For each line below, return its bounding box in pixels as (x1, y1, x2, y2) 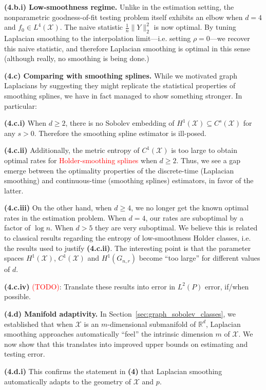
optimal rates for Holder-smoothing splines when (4, 154, 157, 165)
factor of (4, 222, 31, 233)
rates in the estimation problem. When (4, 212, 126, 223)
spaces (4, 252, 24, 263)
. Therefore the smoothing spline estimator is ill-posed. (34, 127, 207, 138)
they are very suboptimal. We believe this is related (95, 222, 258, 233)
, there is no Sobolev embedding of (65, 118, 175, 128)
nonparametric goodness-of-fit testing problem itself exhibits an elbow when (4, 11, 243, 22)
